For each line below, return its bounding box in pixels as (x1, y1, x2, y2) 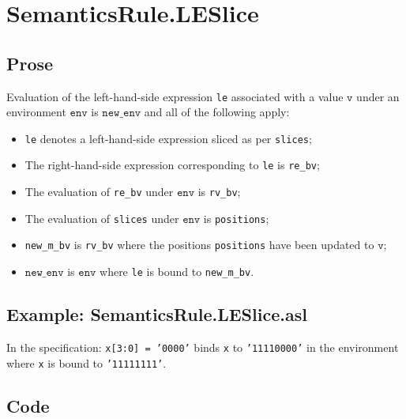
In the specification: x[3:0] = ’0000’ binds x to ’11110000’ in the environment (6, 338, 399, 355)
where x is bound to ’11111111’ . (6, 354, 167, 371)
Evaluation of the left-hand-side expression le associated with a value (6, 88, 344, 104)
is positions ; (203, 209, 269, 226)
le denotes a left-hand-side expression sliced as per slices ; (24, 130, 312, 146)
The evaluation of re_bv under (24, 183, 174, 200)
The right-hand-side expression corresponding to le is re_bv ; (24, 157, 320, 173)
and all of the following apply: (144, 104, 290, 120)
